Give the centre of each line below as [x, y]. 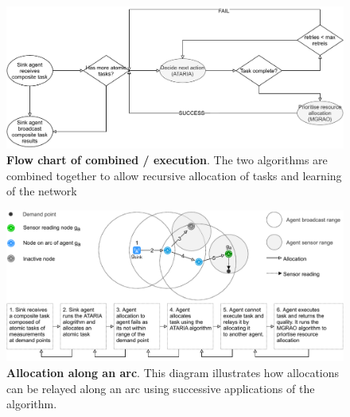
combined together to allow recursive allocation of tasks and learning [174, 175]
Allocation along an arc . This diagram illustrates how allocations [173, 373]
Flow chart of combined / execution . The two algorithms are [167, 160]
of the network [42, 191]
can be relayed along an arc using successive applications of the [161, 388]
